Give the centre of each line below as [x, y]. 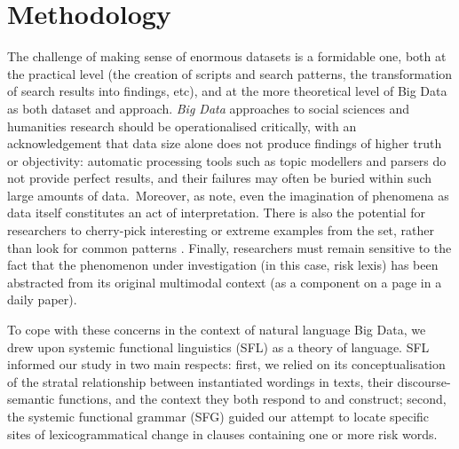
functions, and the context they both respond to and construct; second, [253, 399]
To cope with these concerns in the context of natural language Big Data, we [217, 330]
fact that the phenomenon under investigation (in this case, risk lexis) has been [223, 265]
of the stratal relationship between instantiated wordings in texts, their [200, 381]
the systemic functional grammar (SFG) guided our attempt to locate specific [218, 416]
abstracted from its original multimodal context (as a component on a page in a [225, 282]
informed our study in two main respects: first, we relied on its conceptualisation [226, 364]
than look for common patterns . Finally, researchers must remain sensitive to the [229, 247]
